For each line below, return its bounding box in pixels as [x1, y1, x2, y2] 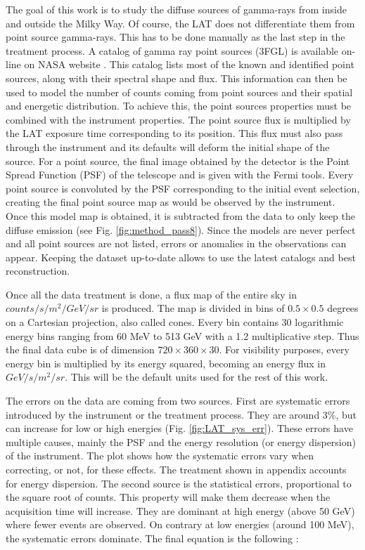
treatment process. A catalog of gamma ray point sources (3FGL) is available [6, 43, 339, 58]
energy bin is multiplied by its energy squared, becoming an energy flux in [6, 355, 326, 370]
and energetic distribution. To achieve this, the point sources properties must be [6, 98, 352, 113]
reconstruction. [6, 263, 70, 278]
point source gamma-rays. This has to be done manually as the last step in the [6, 30, 345, 44]
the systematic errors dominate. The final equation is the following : [6, 530, 299, 545]
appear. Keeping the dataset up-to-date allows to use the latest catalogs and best [6, 249, 356, 264]
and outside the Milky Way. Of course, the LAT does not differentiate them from [6, 15, 355, 30]
